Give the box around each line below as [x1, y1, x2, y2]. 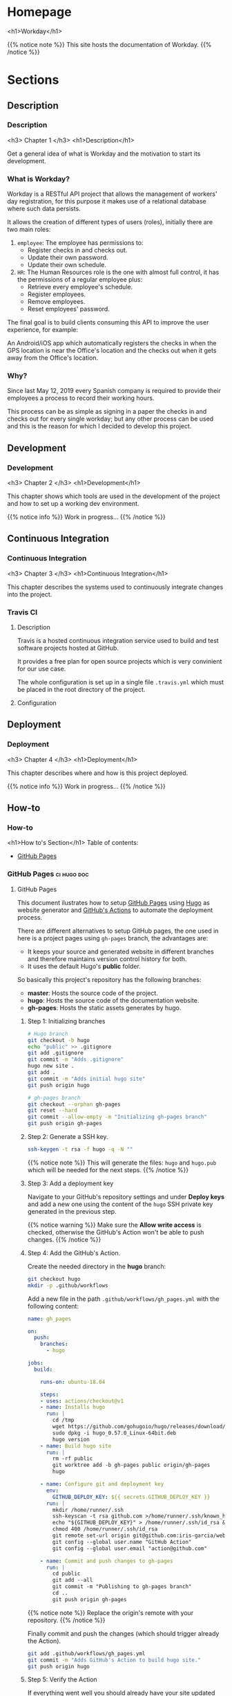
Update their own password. [27, 253, 108, 262]
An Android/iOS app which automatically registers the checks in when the [7, 339, 217, 347]
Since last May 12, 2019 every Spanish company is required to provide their [7, 387, 221, 395]
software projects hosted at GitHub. [17, 644, 119, 653]
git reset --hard [27, 1107, 78, 1114]
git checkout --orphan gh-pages [27, 1101, 121, 1108]
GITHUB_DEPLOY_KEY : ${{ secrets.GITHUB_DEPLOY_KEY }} [52, 1493, 211, 1500]
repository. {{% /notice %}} [27, 1616, 106, 1624]
